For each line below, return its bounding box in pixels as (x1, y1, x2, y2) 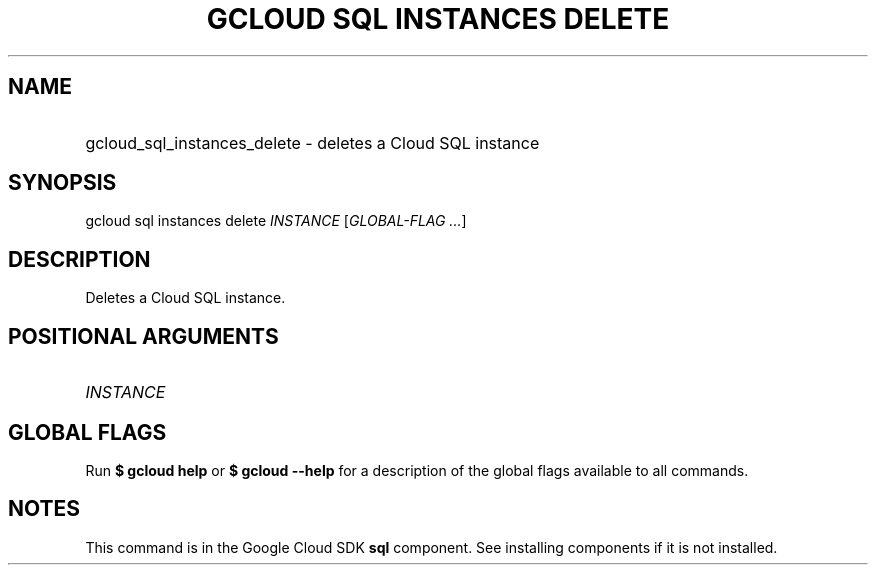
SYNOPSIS (8, 170, 117, 196)
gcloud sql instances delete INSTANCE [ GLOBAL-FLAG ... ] (85, 212, 467, 230)
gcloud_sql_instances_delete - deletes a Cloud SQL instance (85, 132, 540, 153)
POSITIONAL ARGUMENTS (8, 323, 279, 349)
